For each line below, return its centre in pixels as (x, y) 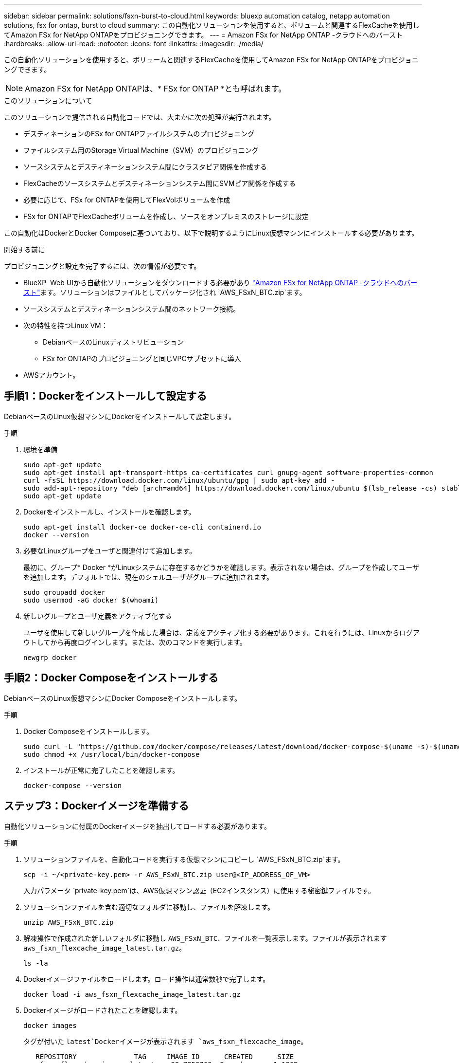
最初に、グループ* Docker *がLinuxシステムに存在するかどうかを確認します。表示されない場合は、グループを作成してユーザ (221, 567)
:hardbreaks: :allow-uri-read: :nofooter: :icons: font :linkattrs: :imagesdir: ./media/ (134, 44)
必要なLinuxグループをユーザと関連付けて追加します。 (110, 550)
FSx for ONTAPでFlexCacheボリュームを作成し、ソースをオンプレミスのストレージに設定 (166, 216)
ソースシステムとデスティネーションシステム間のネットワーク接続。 (132, 309)
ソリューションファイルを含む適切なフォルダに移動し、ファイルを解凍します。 (149, 907)
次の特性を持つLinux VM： (66, 325)
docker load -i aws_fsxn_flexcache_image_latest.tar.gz (132, 994)
